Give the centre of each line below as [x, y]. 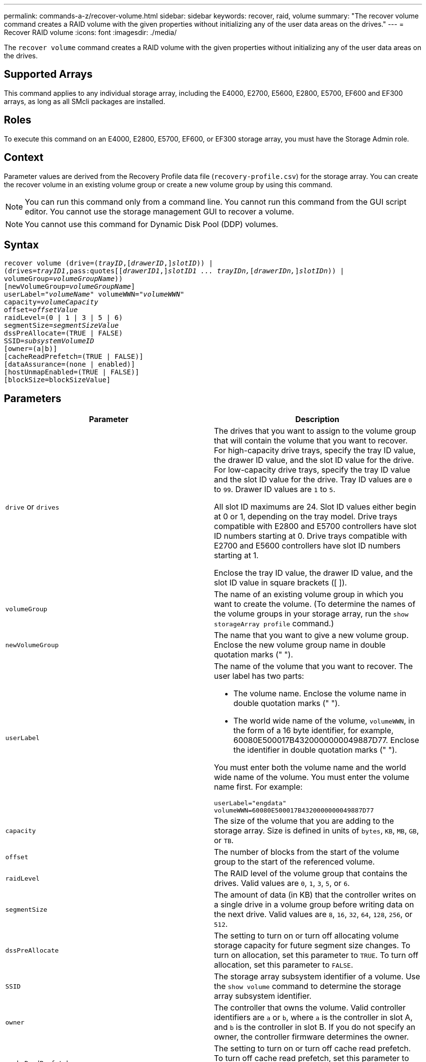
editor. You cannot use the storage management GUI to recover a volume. [160, 211]
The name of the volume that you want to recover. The [313, 666]
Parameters [33, 398]
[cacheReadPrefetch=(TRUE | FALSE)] [74, 357]
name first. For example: [258, 787]
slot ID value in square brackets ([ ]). [281, 583]
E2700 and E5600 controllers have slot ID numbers [307, 546]
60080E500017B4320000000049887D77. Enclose [326, 740]
